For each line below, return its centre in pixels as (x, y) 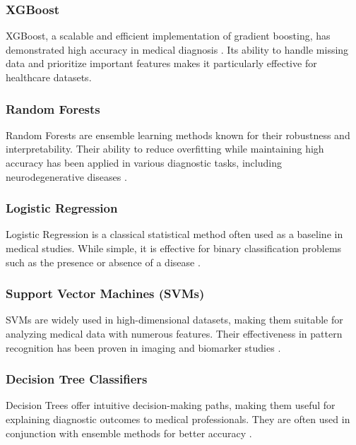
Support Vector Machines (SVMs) (105, 293)
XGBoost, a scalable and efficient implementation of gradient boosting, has (168, 36)
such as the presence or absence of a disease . (103, 262)
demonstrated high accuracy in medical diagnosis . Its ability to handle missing (177, 49)
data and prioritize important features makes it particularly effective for (161, 63)
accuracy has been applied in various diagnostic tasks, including (144, 162)
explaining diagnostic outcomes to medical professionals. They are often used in (178, 419)
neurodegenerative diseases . (66, 176)
